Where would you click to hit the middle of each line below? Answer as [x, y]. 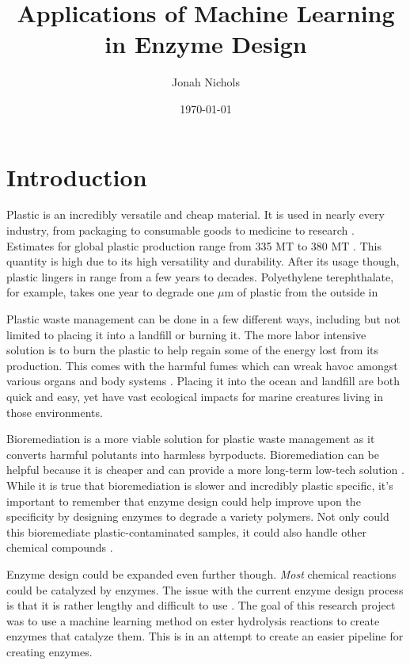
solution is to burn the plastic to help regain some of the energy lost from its [192, 350]
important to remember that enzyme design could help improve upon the [184, 501]
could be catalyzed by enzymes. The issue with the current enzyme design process [205, 589]
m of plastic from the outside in [301, 292]
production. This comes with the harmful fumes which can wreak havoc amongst [202, 365]
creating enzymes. [49, 651]
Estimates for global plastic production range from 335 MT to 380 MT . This [194, 245]
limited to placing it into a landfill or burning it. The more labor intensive [186, 334]
